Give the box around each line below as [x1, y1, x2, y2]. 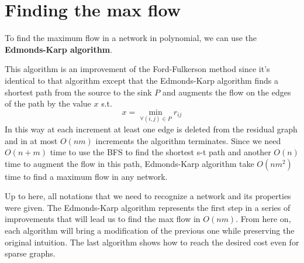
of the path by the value [5, 97, 91, 110]
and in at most [5, 134, 58, 146]
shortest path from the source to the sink [5, 86, 152, 98]
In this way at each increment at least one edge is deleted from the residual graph [5, 122, 298, 135]
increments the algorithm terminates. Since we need [95, 134, 281, 146]
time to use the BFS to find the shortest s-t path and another [50, 146, 271, 158]
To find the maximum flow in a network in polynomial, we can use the [5, 32, 257, 44]
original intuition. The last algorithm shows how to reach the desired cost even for [5, 235, 299, 248]
